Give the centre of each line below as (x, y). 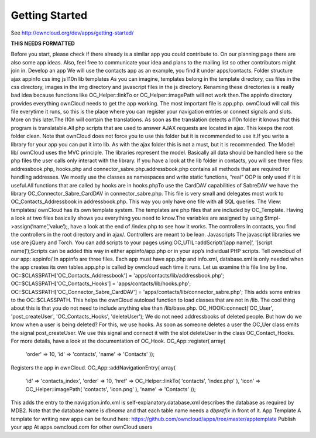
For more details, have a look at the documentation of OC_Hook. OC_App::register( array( (118, 341)
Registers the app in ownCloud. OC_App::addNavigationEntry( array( (93, 367)
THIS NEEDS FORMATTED (43, 43)
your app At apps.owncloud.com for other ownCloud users (82, 427)
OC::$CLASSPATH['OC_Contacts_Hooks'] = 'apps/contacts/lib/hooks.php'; (101, 283)
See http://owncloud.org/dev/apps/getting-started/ (72, 33)
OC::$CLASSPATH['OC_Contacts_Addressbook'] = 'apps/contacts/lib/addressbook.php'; (118, 275)
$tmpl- (272, 218)
